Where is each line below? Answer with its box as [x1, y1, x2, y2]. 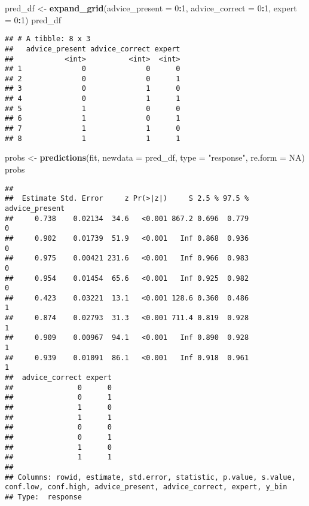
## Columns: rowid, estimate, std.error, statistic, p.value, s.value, [5, 473, 296, 482]
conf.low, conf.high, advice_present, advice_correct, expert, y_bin [5, 483, 287, 492]
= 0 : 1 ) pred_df [5, 13, 61, 26]
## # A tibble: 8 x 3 [5, 35, 91, 44]
